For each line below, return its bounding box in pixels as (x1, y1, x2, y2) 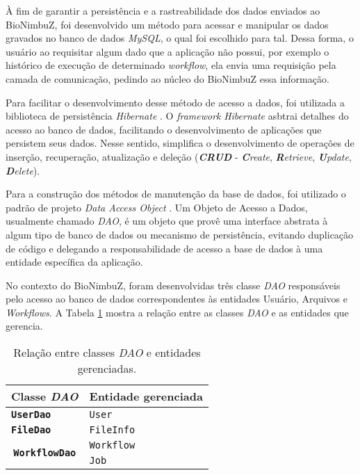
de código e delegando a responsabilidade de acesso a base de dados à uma (6, 241, 323, 255)
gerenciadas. (77, 360, 137, 377)
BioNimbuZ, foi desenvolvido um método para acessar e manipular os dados (6, 17, 329, 31)
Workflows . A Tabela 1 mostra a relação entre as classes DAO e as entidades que (6, 305, 349, 319)
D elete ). (6, 163, 40, 177)
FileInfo (89, 424, 136, 436)
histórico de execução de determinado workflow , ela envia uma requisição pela (6, 58, 336, 72)
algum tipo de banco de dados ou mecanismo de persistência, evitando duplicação (6, 227, 354, 241)
